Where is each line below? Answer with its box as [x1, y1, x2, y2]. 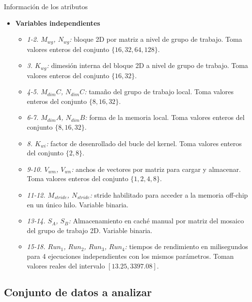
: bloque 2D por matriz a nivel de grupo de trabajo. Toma [69, 34, 242, 44]
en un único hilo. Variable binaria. [27, 199, 128, 209]
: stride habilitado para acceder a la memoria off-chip [90, 189, 248, 200]
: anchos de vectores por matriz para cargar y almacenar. [71, 164, 241, 174]
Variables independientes [15, 17, 100, 28]
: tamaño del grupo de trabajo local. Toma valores [84, 86, 234, 97]
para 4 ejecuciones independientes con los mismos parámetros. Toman [27, 251, 234, 261]
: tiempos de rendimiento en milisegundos [125, 241, 248, 252]
